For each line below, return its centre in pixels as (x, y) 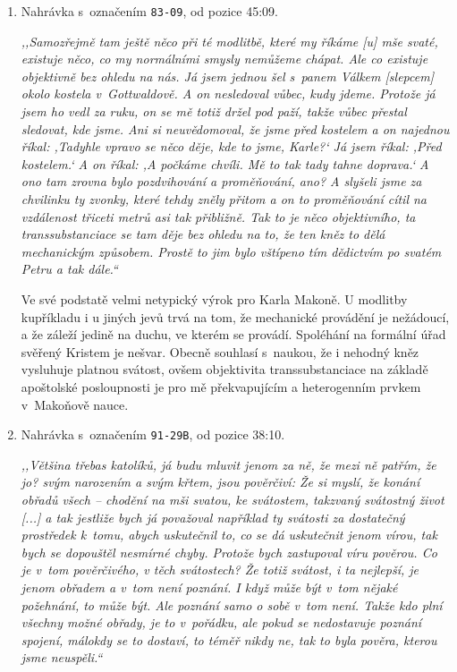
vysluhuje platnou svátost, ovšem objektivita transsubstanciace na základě (224, 369)
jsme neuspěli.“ (62, 657)
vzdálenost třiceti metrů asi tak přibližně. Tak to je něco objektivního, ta (218, 216)
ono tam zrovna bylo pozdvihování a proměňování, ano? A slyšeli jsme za (221, 181)
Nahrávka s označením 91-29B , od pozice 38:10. (153, 434)
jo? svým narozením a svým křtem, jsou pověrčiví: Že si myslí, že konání (220, 482)
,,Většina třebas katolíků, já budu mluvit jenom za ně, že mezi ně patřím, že (228, 464)
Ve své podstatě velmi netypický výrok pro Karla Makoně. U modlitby (214, 298)
